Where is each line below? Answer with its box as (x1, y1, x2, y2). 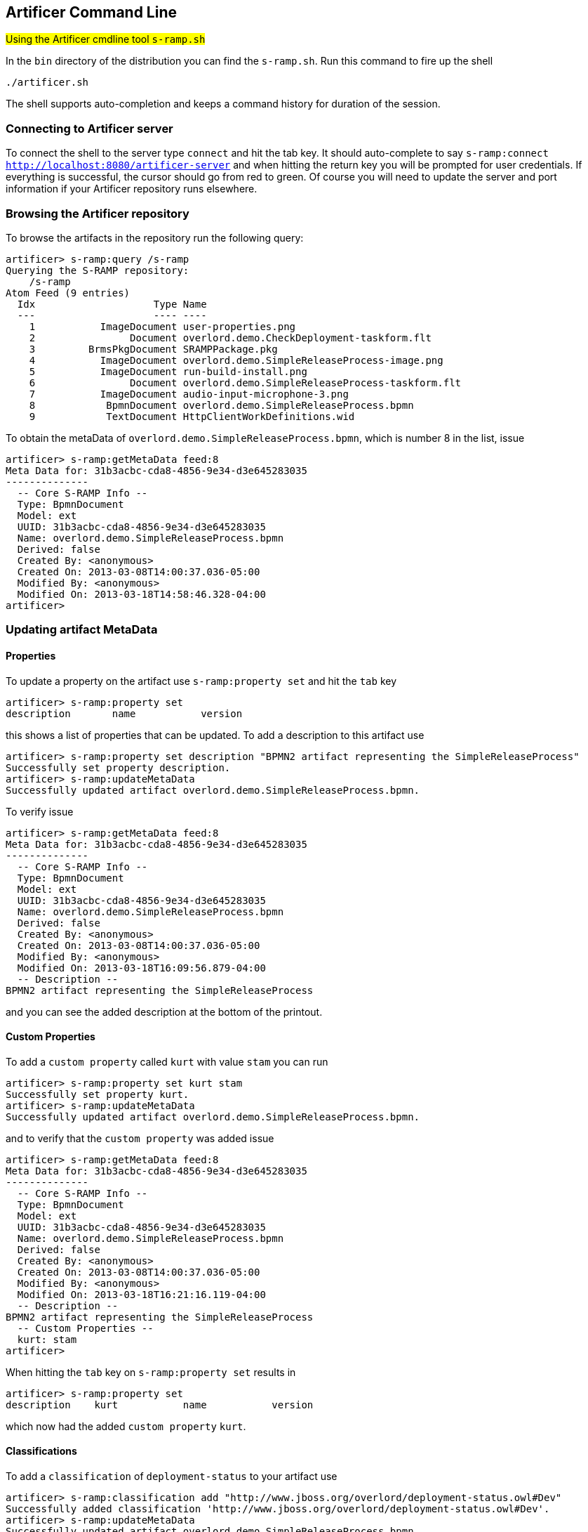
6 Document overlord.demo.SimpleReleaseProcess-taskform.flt (29, 377, 462, 388)
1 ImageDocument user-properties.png (29, 320, 296, 332)
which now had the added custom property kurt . (6, 1420, 246, 1432)
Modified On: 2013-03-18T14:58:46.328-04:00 (17, 588, 266, 600)
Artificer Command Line (6, 4, 178, 21)
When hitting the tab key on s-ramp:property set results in (6, 1366, 296, 1378)
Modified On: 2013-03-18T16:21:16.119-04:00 (17, 1288, 266, 1300)
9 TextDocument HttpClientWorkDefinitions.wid (29, 410, 355, 422)
